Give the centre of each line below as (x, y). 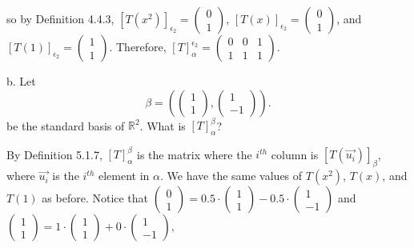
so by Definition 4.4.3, (60, 18)
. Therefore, (138, 46)
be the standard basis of (66, 125)
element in (124, 176)
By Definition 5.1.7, (54, 154)
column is (295, 154)
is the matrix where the (195, 154)
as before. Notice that (95, 198)
